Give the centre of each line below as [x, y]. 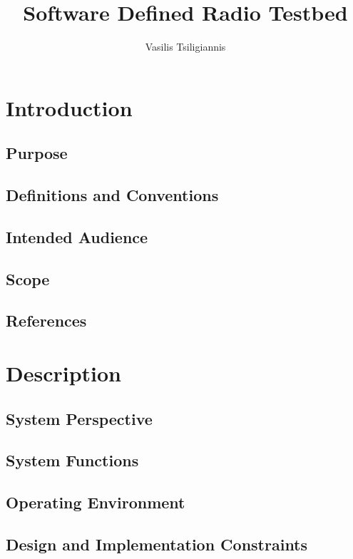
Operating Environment [96, 502]
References [46, 320]
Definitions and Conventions [112, 195]
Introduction [69, 107]
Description [64, 373]
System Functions [72, 460]
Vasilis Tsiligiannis [185, 47]
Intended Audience [77, 236]
